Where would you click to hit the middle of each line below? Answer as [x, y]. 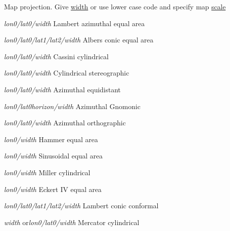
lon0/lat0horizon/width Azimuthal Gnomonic [72, 106]
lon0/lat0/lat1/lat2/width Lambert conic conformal [81, 206]
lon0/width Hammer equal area [51, 139]
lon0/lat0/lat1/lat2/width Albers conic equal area [79, 40]
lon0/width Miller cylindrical [47, 172]
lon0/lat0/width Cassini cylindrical [56, 56]
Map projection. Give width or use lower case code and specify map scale [115, 6]
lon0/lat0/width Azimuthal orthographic [65, 123]
